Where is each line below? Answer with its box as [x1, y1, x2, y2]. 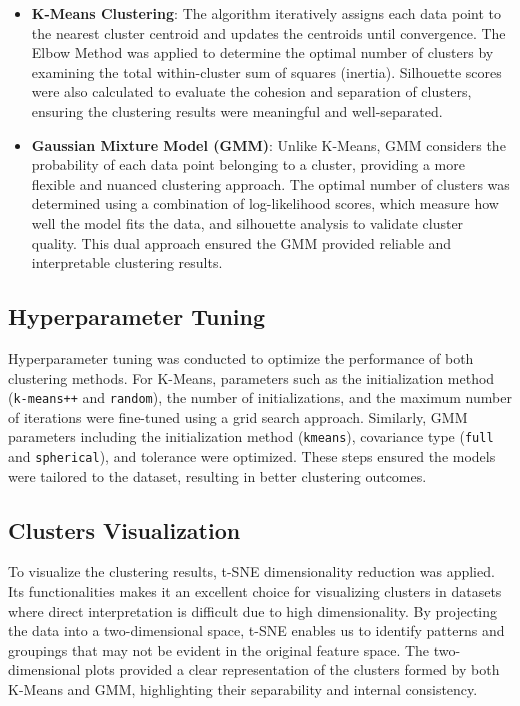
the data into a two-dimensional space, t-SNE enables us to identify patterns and [8, 620, 505, 641]
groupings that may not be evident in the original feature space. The [8, 639, 430, 660]
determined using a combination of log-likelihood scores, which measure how [31, 193, 499, 214]
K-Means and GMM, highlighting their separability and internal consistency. [8, 679, 478, 700]
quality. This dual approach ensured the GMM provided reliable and [31, 232, 452, 253]
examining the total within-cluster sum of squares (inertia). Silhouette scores [31, 61, 502, 82]
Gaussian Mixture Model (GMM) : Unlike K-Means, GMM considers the [31, 134, 506, 155]
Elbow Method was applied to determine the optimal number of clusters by [31, 42, 494, 63]
